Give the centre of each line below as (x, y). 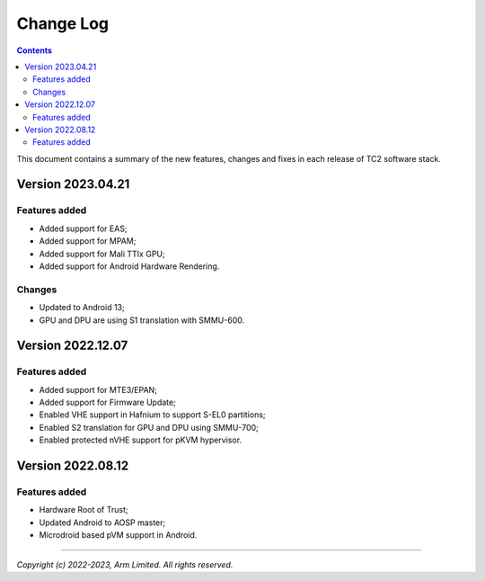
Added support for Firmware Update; (108, 402)
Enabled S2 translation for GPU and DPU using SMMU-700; (149, 427)
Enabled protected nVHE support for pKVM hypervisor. (141, 440)
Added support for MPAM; (88, 241)
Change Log (63, 23)
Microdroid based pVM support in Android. (118, 535)
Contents (35, 50)
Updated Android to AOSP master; (102, 523)
